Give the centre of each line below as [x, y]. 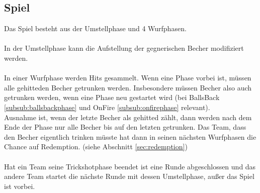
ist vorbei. [20, 186]
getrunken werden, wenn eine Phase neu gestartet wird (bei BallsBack [112, 97]
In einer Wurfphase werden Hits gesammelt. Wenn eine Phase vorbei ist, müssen [128, 78]
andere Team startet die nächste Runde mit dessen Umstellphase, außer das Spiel [129, 176]
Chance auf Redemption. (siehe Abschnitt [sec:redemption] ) [96, 147]
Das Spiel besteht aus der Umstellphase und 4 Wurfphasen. [95, 28]
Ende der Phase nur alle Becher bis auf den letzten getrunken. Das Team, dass [125, 127]
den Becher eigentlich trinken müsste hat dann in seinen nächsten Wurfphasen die [130, 136]
